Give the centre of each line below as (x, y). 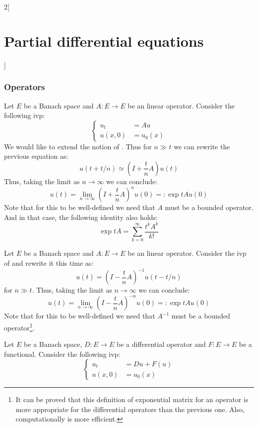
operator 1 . (19, 326)
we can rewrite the (202, 146)
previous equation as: (36, 156)
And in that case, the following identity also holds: (81, 217)
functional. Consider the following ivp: (62, 354)
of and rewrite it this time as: (49, 263)
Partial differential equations (104, 41)
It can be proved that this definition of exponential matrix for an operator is (132, 399)
